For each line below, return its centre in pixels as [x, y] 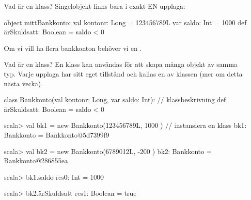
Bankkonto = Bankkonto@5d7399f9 [57, 134]
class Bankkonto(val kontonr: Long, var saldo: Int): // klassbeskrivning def [115, 100]
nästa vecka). [24, 83]
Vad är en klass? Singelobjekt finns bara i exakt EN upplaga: [94, 6]
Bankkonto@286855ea [36, 161]
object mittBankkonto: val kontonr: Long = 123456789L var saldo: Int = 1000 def [125, 22]
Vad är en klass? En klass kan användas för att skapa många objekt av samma [121, 64]
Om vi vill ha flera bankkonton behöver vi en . [73, 48]
